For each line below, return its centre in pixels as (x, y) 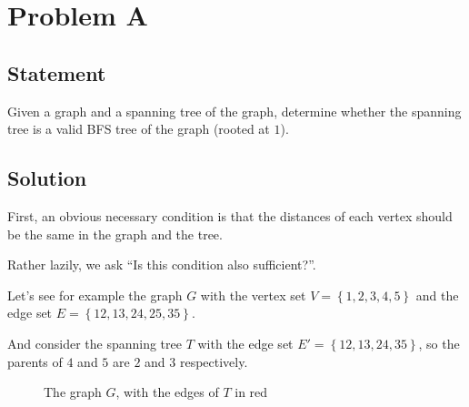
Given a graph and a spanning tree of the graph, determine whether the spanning (234, 111)
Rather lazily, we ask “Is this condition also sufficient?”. (162, 265)
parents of (35, 361)
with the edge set (245, 343)
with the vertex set (253, 295)
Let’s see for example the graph (95, 295)
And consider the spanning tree (95, 343)
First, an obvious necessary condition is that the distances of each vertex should (230, 215)
